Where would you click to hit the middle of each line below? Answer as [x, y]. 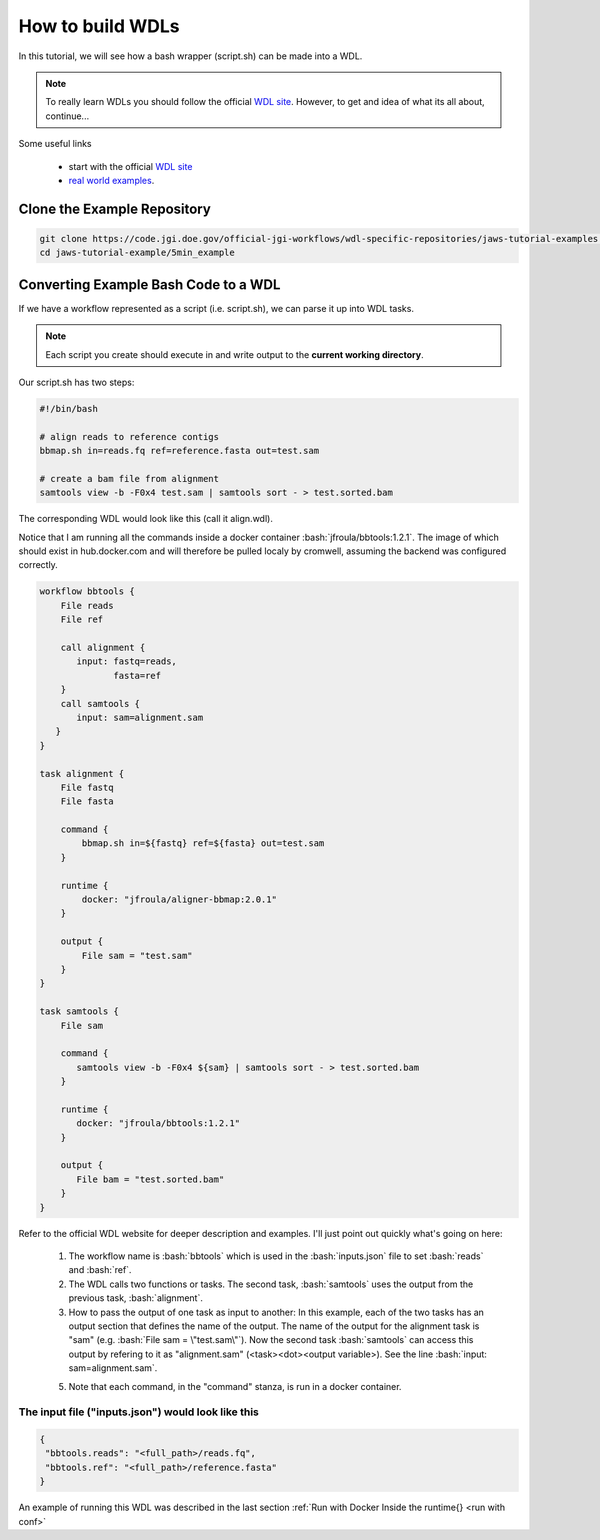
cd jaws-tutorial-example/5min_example [137, 253]
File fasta [87, 801]
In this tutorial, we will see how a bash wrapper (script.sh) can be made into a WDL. [190, 56]
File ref [82, 619]
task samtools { [79, 1011]
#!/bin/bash [69, 408]
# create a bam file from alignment [129, 478]
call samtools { [100, 703]
